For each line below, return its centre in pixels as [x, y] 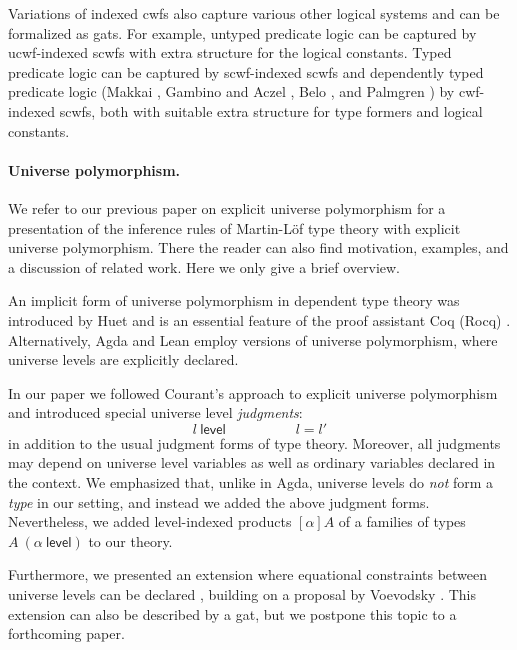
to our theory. [130, 540]
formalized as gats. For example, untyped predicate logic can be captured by [242, 32]
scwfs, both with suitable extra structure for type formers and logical [271, 110]
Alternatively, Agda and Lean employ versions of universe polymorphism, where [253, 339]
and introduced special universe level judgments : [155, 412]
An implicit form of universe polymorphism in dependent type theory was [234, 300]
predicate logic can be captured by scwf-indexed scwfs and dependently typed [246, 71]
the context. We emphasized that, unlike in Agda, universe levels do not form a [251, 482]
